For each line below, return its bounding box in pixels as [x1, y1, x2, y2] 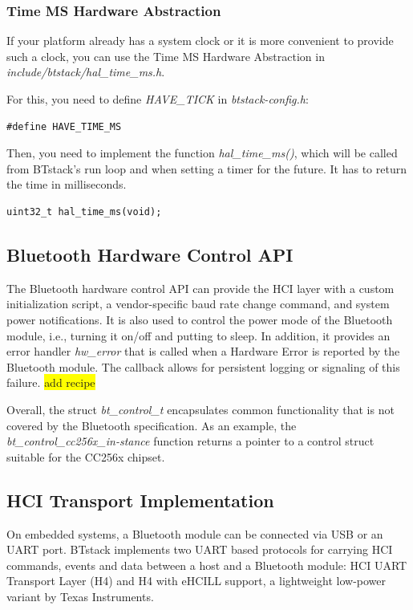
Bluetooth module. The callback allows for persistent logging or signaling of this [6, 358, 400, 375]
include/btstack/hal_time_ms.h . [6, 63, 165, 80]
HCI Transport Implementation [6, 487, 274, 512]
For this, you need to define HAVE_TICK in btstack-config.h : [6, 91, 309, 107]
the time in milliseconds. [6, 176, 127, 193]
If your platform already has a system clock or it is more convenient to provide [6, 32, 394, 49]
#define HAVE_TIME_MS [6, 120, 122, 132]
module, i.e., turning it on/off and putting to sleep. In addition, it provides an [6, 327, 391, 344]
